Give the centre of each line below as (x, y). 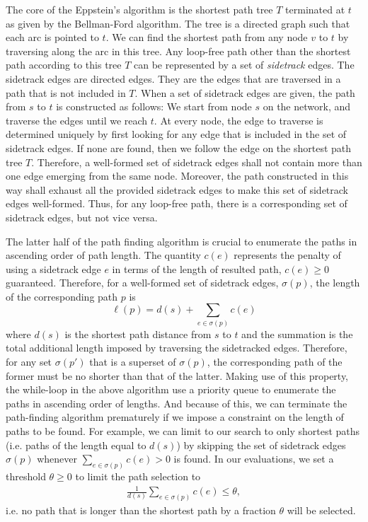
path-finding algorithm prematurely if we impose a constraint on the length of (175, 417)
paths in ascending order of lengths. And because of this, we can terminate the (177, 403)
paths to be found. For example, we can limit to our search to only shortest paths (183, 430)
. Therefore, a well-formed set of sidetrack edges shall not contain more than (197, 162)
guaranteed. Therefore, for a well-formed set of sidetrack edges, (142, 283)
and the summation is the (297, 333)
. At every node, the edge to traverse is (238, 120)
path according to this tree (64, 65)
